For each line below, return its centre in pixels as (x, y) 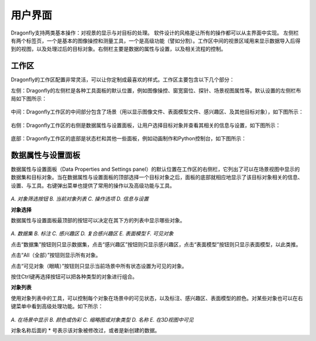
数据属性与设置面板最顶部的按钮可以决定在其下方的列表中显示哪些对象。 (98, 221)
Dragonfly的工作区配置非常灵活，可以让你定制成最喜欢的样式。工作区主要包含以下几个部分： (123, 80)
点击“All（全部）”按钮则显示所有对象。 (56, 255)
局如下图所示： (29, 99)
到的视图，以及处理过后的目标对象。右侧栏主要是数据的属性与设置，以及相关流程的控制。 (118, 49)
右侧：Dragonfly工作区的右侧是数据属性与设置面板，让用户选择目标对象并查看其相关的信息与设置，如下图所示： (146, 125)
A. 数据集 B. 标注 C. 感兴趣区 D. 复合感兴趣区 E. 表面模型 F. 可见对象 (92, 233)
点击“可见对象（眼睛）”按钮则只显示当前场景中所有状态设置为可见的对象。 (99, 266)
